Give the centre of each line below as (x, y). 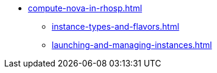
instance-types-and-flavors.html (116, 26)
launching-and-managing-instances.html (132, 45)
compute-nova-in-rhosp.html (85, 8)
